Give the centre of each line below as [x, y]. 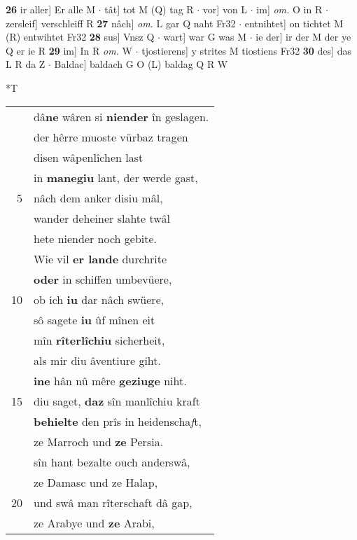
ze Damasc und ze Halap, [96, 482]
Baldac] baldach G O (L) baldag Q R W [141, 64]
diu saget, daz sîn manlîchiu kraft [117, 401]
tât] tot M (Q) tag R [149, 9]
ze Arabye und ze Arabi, [94, 522]
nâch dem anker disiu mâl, [98, 198]
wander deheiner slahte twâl [102, 218]
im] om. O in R [289, 9]
